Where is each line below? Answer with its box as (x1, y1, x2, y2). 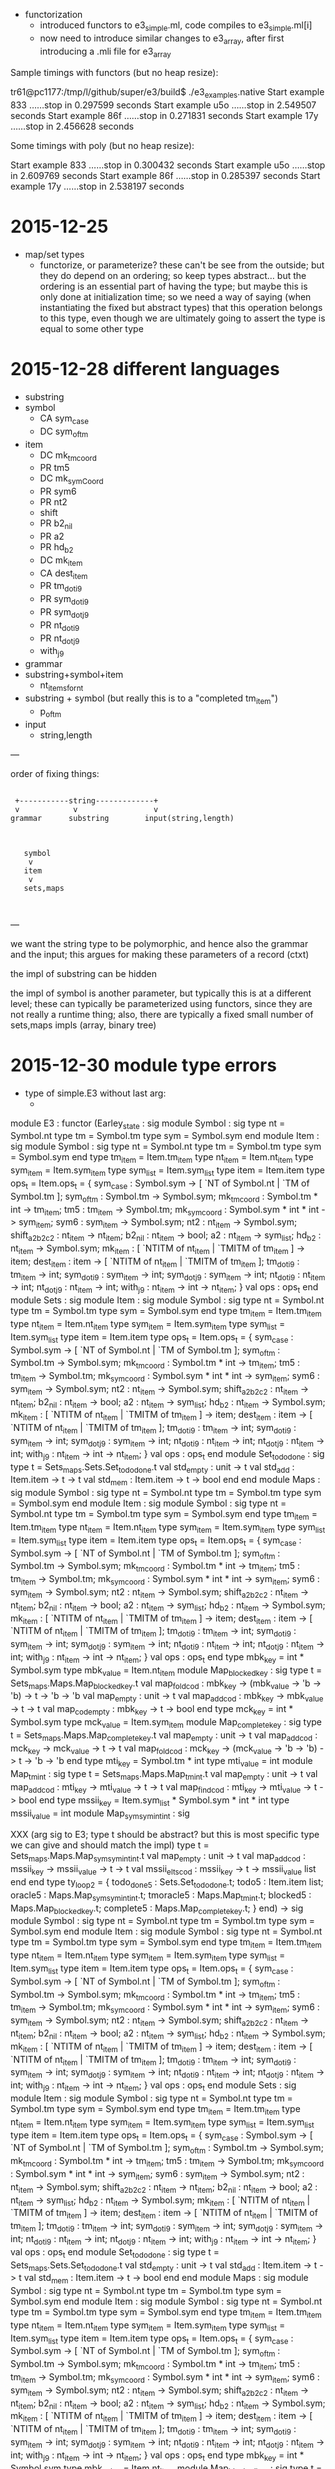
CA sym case (39, 412, 89, 426)
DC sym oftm (39, 425, 89, 439)
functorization (24, 9, 83, 20)
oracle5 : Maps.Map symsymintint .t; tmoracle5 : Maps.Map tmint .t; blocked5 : (10, 1889, 312, 1903)
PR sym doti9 (39, 593, 90, 608)
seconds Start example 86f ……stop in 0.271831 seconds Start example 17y (10, 110, 319, 122)
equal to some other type (39, 323, 144, 335)
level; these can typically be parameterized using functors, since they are (10, 997, 313, 1009)
